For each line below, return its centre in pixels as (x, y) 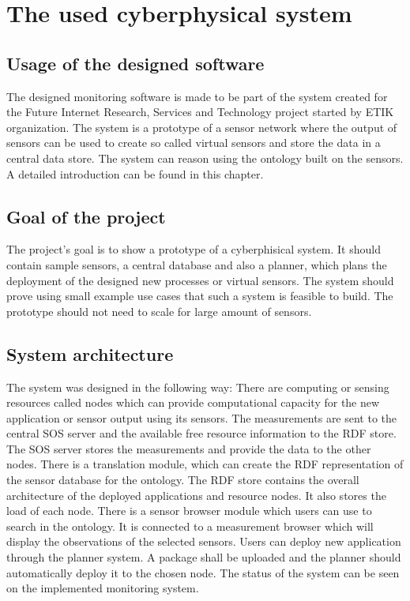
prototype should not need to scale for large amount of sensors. (159, 311)
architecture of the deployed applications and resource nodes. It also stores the (196, 495)
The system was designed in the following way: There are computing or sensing (198, 387)
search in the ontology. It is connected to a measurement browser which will (190, 526)
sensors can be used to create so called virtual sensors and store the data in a (194, 143)
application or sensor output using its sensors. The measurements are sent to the (202, 417)
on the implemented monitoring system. (103, 588)
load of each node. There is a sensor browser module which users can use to (189, 511)
